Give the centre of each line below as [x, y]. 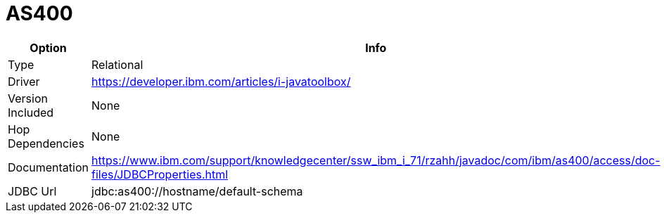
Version [28, 98]
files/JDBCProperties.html [160, 174]
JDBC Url [32, 191]
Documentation [48, 167]
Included [31, 112]
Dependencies [46, 143]
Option [48, 47]
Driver [24, 81]
